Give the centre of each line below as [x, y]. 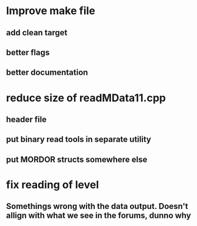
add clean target [37, 33]
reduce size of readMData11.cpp [86, 98]
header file [26, 119]
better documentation [47, 73]
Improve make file [51, 11]
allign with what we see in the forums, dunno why [98, 216]
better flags [28, 52]
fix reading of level [53, 185]
